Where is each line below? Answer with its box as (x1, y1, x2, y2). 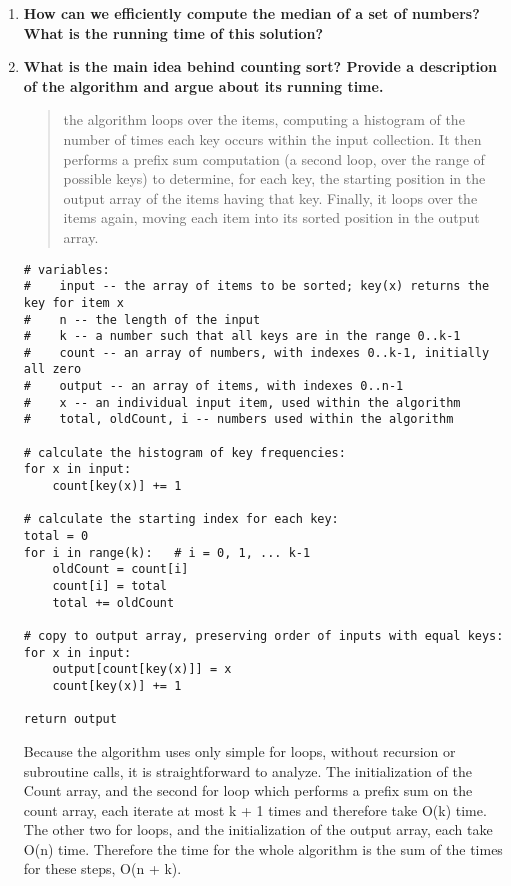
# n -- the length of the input (23, 312, 261, 327)
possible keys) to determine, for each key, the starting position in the (63, 168, 486, 189)
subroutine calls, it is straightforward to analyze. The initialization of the (23, 760, 472, 781)
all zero (23, 362, 82, 377)
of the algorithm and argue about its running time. (23, 75, 384, 96)
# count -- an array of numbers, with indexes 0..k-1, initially (23, 345, 490, 360)
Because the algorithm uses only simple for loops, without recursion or (23, 740, 456, 761)
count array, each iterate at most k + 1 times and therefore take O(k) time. (23, 799, 487, 820)
